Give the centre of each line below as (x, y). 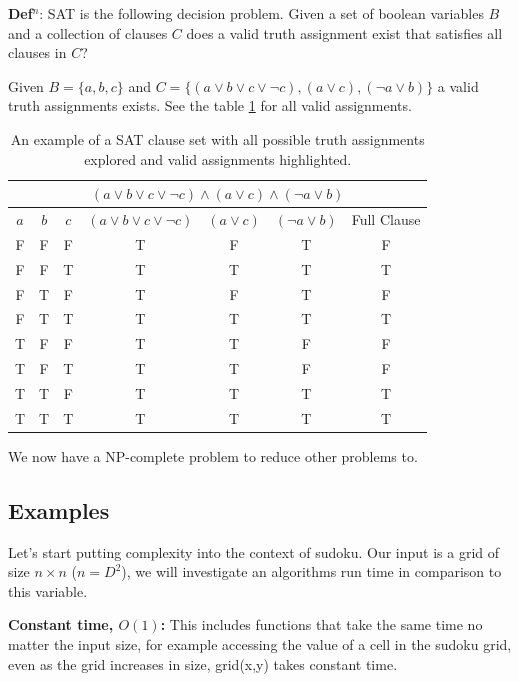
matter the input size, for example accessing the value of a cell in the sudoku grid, (260, 644)
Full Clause (386, 219)
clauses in (37, 52)
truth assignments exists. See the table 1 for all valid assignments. (210, 105)
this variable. (48, 590)
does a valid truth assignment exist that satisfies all (344, 32)
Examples (59, 509)
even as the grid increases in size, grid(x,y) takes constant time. (203, 663)
